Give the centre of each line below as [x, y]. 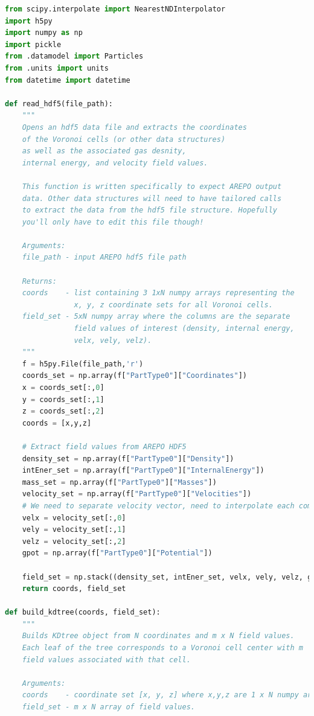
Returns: [39, 281]
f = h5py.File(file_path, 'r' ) [83, 364]
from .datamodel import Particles [74, 56]
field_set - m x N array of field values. [108, 707]
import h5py [29, 21]
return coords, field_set [74, 589]
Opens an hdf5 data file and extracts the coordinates [134, 127]
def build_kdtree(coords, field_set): [83, 612]
